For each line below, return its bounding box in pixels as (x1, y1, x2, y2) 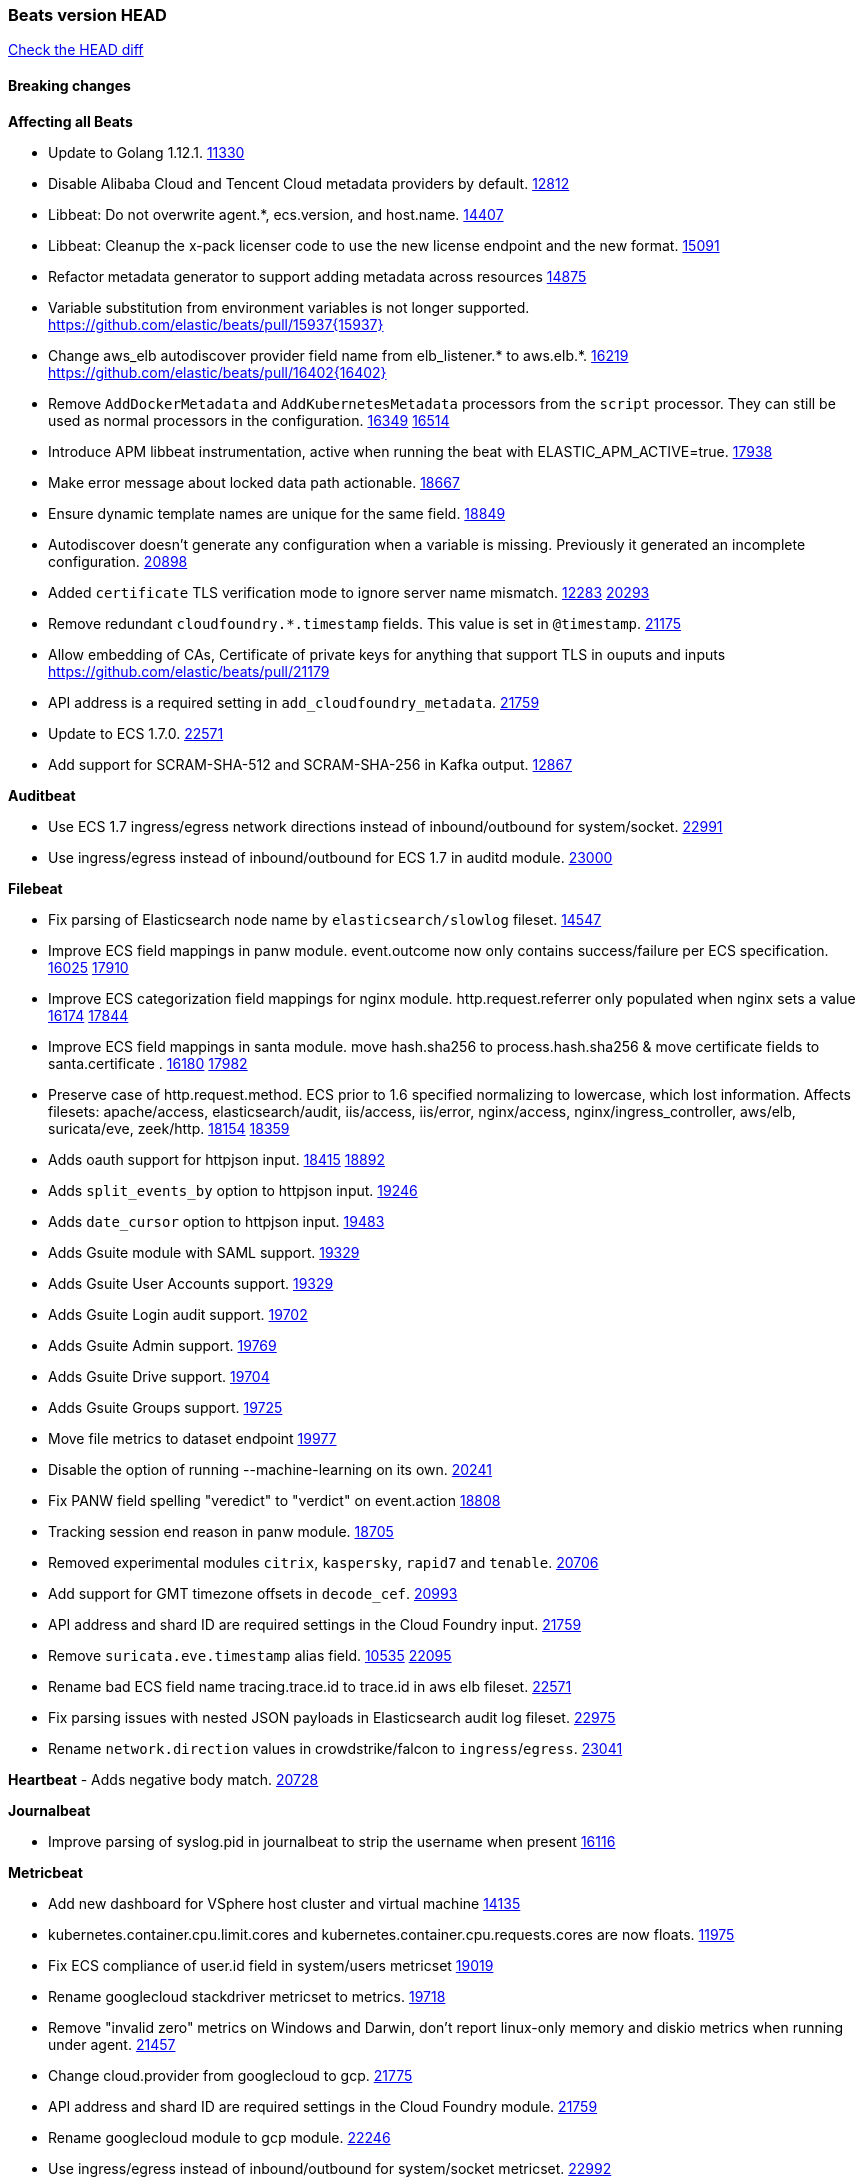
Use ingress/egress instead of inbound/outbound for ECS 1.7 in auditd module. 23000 (48, 848, 613, 866)
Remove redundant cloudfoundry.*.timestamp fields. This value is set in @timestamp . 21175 (48, 614, 682, 632)
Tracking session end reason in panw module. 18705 (48, 1522, 394, 1540)
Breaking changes (8, 76, 131, 94)
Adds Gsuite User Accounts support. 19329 (48, 1274, 334, 1292)
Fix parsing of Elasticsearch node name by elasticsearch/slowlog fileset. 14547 (48, 910, 602, 928)
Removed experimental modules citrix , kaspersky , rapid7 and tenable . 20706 (48, 1553, 599, 1571)
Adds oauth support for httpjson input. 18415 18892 (48, 1150, 385, 1168)
